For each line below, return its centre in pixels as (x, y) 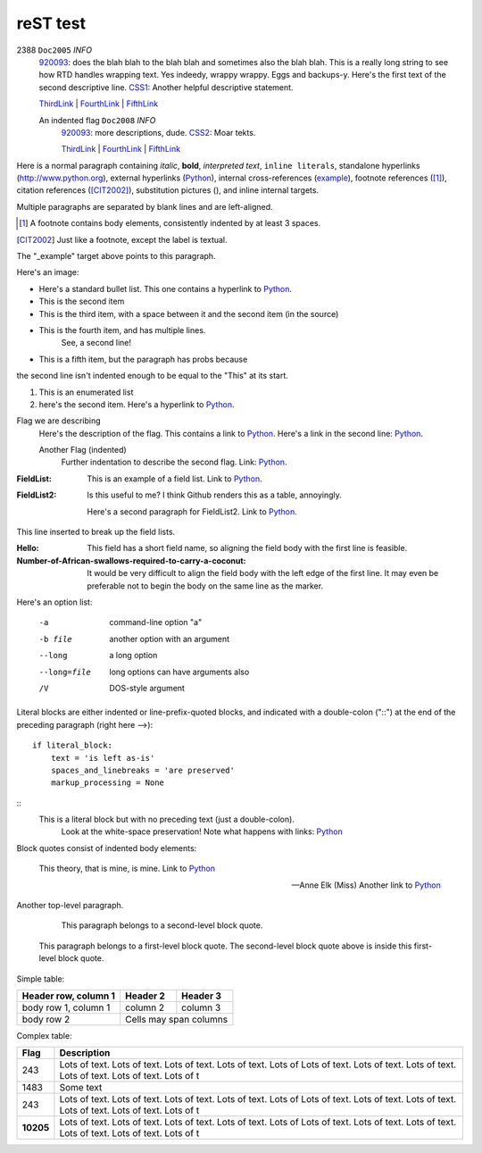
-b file (56, 639)
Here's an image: (48, 272)
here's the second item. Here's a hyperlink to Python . (137, 404)
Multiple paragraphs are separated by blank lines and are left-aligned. (145, 206)
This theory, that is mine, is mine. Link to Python (127, 869)
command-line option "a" (156, 622)
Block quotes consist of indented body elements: (107, 848)
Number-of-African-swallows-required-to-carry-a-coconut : (131, 560)
